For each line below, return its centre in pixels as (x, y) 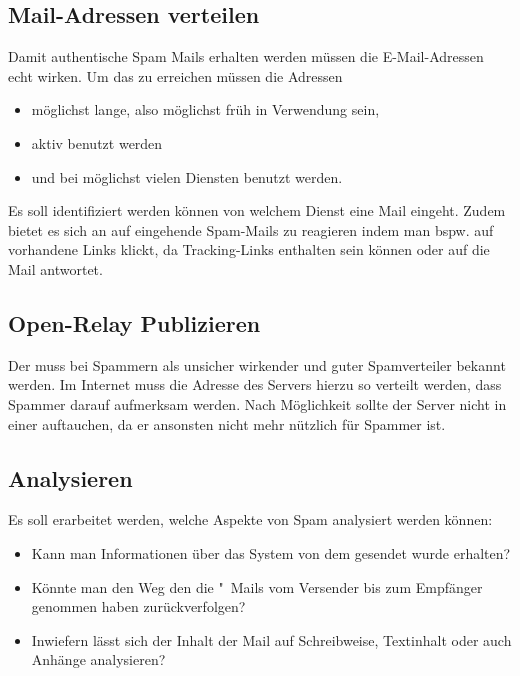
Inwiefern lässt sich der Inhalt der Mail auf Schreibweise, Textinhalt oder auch (271, 639)
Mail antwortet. (55, 268)
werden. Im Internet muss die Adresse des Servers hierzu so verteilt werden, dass (255, 384)
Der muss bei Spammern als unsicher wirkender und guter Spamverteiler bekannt (257, 364)
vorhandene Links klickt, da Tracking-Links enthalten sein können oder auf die (249, 249)
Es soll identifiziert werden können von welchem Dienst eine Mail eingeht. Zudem (257, 210)
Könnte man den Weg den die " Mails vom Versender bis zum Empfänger (257, 586)
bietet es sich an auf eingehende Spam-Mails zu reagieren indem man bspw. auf (251, 229)
